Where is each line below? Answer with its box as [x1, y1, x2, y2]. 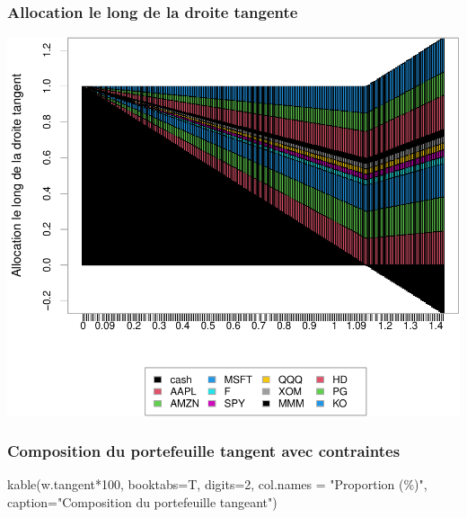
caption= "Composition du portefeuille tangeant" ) [7, 493, 278, 511]
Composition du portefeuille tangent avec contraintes [7, 440, 401, 462]
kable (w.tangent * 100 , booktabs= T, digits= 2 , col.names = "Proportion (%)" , [7, 475, 427, 494]
